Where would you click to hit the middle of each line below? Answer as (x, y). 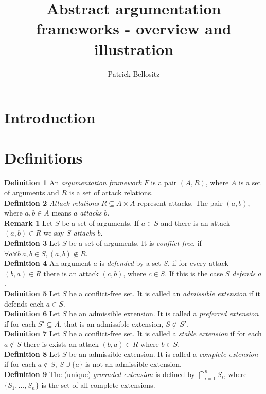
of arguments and (32, 192)
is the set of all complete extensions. (98, 385)
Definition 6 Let (32, 314)
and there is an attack (196, 222)
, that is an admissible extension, (111, 323)
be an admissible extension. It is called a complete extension (164, 354)
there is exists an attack (61, 343)
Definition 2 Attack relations (51, 202)
